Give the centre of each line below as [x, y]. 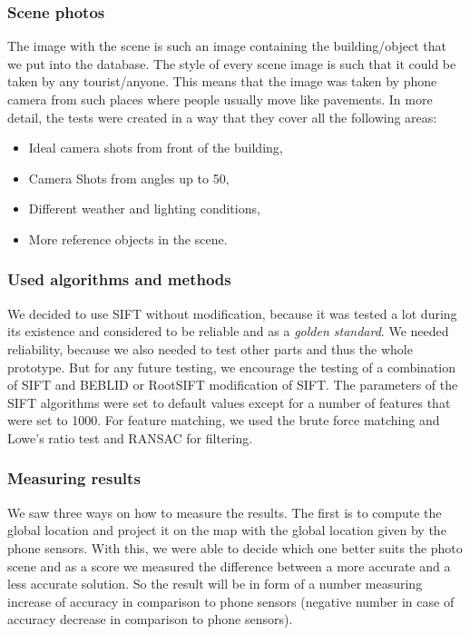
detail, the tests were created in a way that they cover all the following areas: [222, 117]
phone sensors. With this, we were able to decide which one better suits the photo [235, 547]
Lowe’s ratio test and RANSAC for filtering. [130, 437]
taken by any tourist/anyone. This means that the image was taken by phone [222, 81]
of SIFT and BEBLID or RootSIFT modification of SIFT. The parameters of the [233, 385]
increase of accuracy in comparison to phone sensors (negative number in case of [231, 601]
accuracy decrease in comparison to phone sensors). [150, 619]
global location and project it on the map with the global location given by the [227, 530]
